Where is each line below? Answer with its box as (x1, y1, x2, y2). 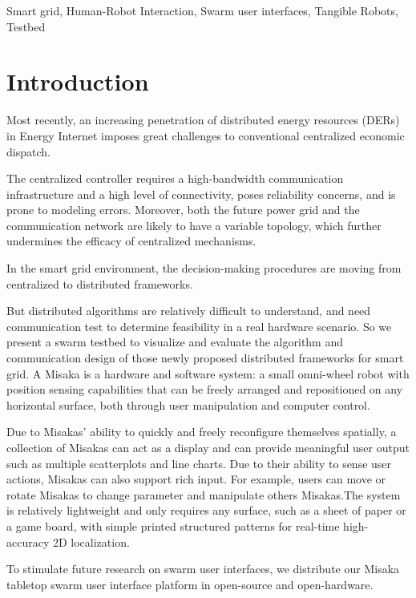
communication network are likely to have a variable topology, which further (6, 216, 382, 233)
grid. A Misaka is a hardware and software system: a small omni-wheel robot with (6, 365, 410, 382)
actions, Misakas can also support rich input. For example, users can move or (6, 471, 386, 487)
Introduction (6, 65, 149, 98)
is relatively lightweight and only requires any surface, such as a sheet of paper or (6, 502, 406, 519)
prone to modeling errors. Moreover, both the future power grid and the (6, 201, 360, 218)
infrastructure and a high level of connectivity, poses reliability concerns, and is (6, 185, 396, 202)
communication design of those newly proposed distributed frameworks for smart (6, 350, 404, 366)
